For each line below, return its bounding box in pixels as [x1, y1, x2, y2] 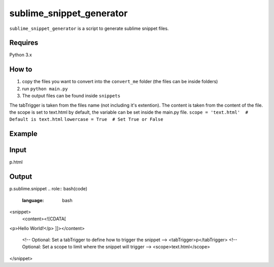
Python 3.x [9, 52, 32, 58]
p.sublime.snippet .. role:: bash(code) [9, 186, 88, 192]
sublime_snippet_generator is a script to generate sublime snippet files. [9, 25, 169, 31]
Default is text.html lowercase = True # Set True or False [9, 117, 163, 122]
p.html [9, 159, 23, 165]
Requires [9, 39, 39, 47]
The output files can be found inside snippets [22, 93, 121, 99]
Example [9, 129, 38, 138]
